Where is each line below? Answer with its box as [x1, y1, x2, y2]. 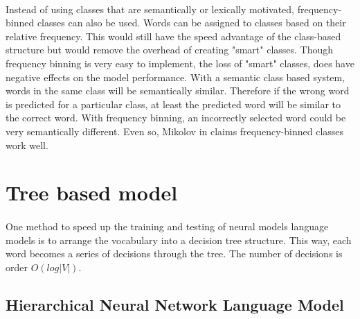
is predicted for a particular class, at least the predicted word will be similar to [6, 96, 341, 111]
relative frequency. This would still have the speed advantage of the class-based [6, 28, 341, 43]
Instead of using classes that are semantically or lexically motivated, [6, 1, 295, 16]
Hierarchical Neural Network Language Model [6, 293, 344, 315]
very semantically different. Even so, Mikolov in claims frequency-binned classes [6, 123, 344, 138]
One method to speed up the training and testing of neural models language [6, 219, 329, 234]
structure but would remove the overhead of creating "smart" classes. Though [6, 42, 334, 57]
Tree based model [6, 178, 178, 207]
